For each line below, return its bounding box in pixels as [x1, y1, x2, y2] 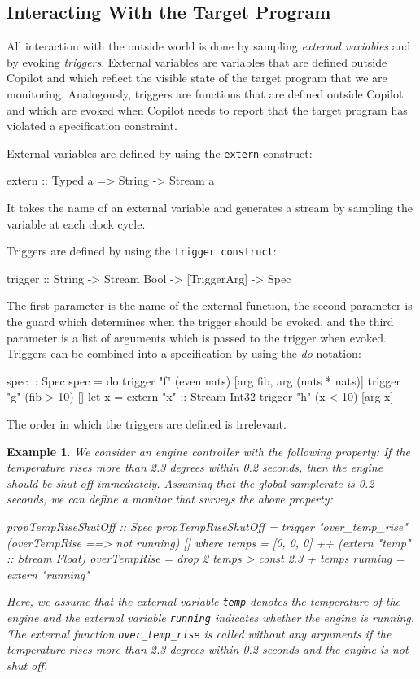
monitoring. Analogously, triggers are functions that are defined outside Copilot [7, 85, 404, 102]
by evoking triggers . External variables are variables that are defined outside [7, 53, 387, 70]
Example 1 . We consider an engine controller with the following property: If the [7, 442, 410, 459]
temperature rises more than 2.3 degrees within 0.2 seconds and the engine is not [7, 641, 409, 658]
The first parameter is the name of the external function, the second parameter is [7, 297, 413, 314]
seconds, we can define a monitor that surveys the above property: [7, 490, 333, 507]
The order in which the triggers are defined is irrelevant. [7, 416, 287, 433]
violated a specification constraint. [7, 117, 177, 134]
